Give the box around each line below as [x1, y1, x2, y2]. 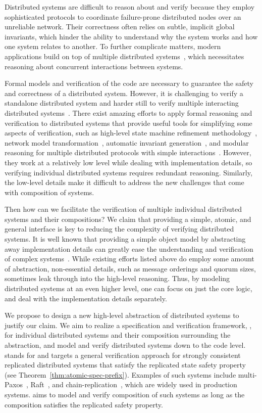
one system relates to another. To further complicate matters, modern [5, 41, 221, 52]
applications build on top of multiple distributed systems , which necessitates [5, 51, 244, 61]
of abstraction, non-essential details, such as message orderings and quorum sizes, [5, 263, 256, 273]
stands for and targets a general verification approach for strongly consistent [5, 349, 241, 360]
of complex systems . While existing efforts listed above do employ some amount [5, 253, 254, 264]
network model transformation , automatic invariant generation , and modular [5, 137, 249, 148]
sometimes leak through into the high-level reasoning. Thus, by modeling [5, 273, 230, 284]
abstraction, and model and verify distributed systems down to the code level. [5, 340, 246, 350]
